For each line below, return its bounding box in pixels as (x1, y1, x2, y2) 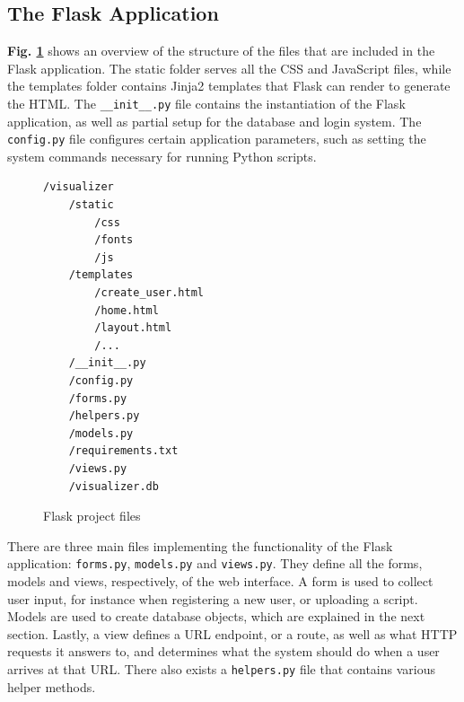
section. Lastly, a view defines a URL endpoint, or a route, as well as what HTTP (7, 624, 458, 643)
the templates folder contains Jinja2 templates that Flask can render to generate (7, 76, 451, 95)
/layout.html (94, 321, 172, 335)
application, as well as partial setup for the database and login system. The (7, 111, 422, 130)
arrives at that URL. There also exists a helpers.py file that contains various (7, 659, 436, 678)
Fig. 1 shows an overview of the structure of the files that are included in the (7, 41, 435, 60)
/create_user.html (94, 286, 204, 300)
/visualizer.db (68, 479, 159, 493)
